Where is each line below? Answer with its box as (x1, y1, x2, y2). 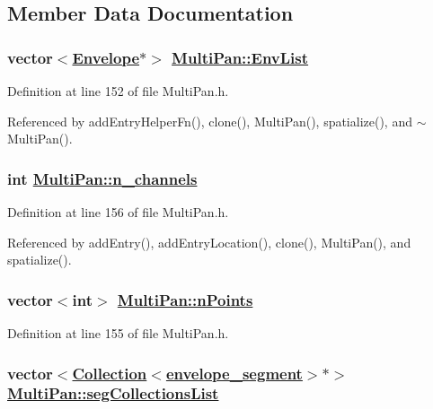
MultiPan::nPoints (117, 288, 253, 310)
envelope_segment (165, 361, 303, 384)
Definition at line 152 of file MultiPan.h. (7, 82, 229, 100)
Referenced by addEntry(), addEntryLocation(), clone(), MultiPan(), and (7, 232, 411, 251)
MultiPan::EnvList (172, 46, 309, 68)
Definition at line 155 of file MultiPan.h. (7, 324, 229, 342)
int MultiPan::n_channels (7, 167, 198, 189)
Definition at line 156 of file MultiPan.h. (7, 203, 229, 221)
